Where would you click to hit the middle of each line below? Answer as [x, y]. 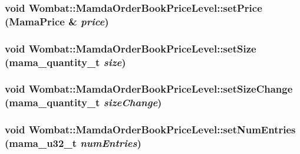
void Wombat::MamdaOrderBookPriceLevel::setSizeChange [149, 89]
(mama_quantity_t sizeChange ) [83, 102]
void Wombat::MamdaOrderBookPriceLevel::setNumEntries [150, 130]
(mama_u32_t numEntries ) [73, 143]
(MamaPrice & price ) [57, 21]
